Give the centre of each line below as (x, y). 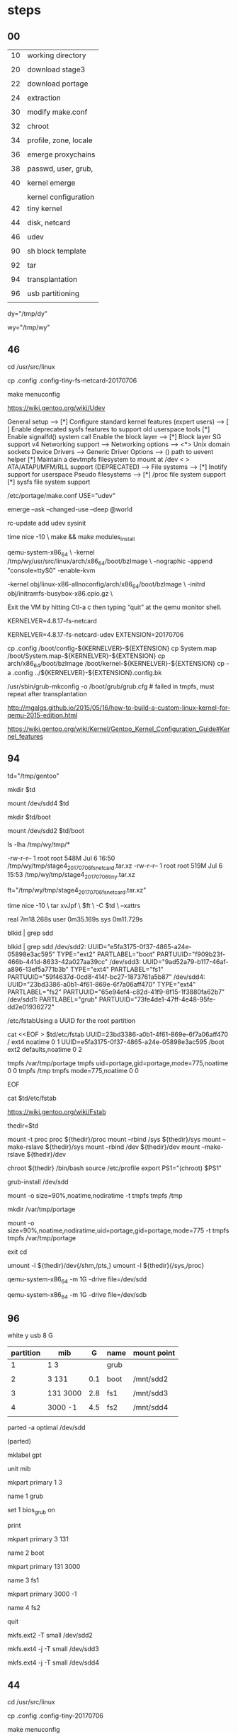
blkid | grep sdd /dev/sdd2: (47, 947)
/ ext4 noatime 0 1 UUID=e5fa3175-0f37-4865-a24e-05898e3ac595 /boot (116, 1042)
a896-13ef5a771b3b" (38, 969)
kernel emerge (51, 183)
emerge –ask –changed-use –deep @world (70, 509)
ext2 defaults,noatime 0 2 (45, 1049)
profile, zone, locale (60, 140)
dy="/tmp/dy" (28, 313)
